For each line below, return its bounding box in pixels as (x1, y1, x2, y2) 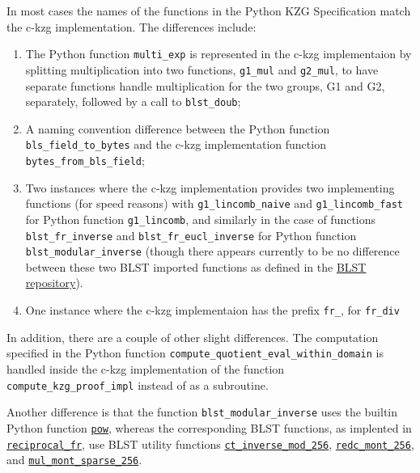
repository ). (25, 274, 83, 291)
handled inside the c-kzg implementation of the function (6, 360, 285, 377)
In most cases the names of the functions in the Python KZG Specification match (6, 2, 411, 19)
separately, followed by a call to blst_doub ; (25, 93, 241, 110)
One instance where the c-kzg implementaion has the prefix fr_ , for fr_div (25, 302, 400, 319)
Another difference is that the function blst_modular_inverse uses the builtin (6, 403, 398, 420)
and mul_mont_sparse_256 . (6, 451, 142, 468)
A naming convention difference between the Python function (25, 120, 330, 137)
